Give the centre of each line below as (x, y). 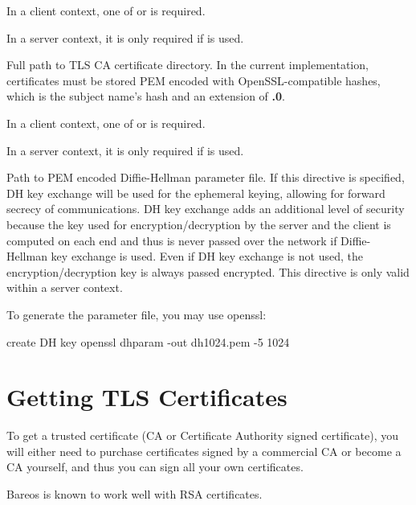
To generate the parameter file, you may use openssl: (137, 314)
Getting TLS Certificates (147, 397)
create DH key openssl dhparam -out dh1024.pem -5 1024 (148, 341)
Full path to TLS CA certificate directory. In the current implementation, (188, 65)
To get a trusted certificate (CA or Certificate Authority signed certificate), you (203, 435)
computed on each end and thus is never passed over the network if (172, 240)
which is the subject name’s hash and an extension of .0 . (146, 96)
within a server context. (65, 287)
